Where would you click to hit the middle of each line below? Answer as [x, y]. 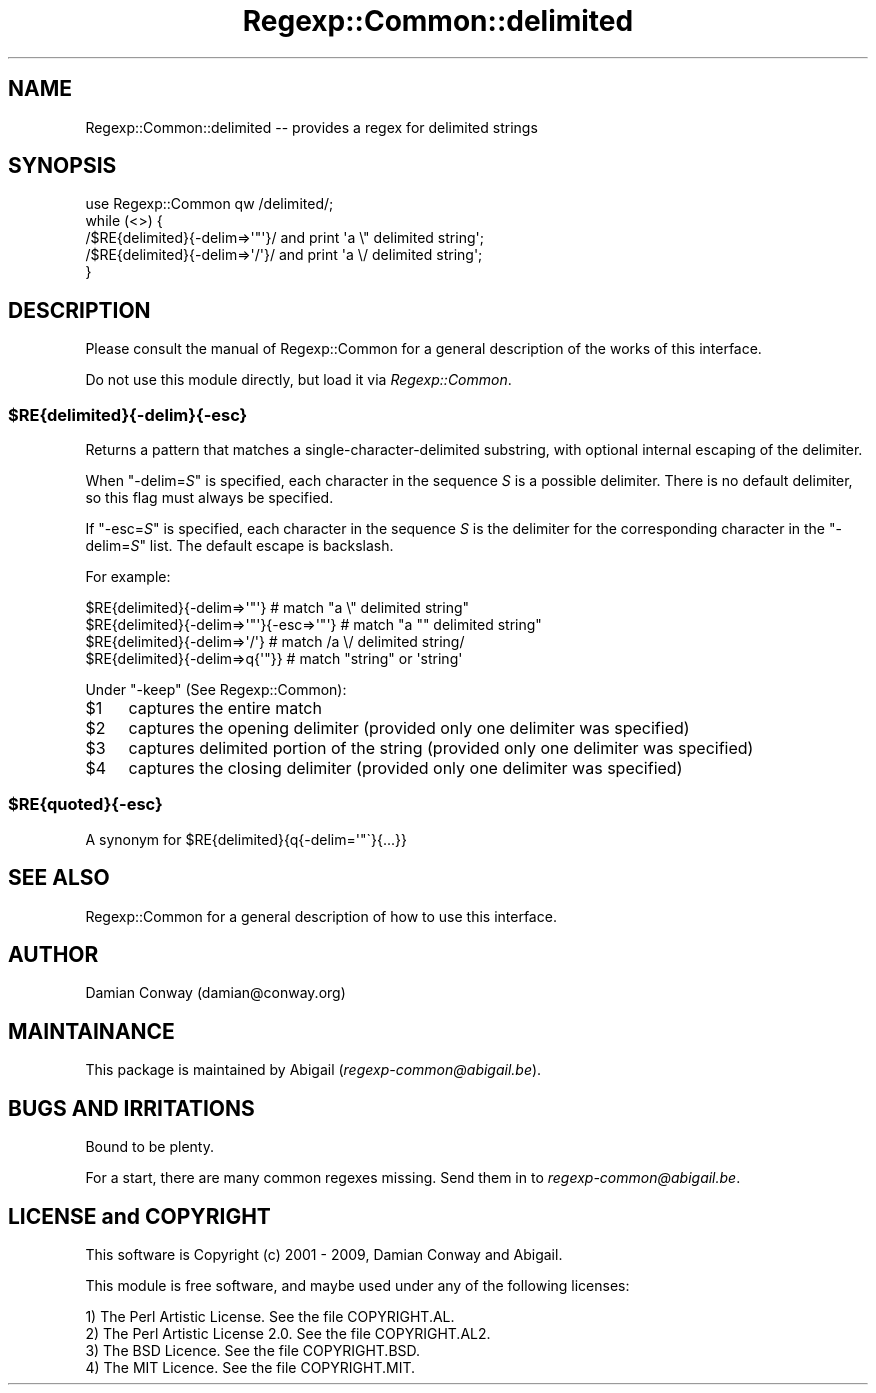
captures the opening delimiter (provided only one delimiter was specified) [409, 728]
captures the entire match [225, 708]
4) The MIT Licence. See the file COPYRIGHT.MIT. [250, 1367]
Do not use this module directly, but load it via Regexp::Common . [298, 380]
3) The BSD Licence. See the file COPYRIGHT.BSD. [253, 1350]
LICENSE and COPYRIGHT [139, 1216]
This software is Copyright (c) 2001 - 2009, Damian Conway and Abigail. [324, 1254]
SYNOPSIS [62, 166]
